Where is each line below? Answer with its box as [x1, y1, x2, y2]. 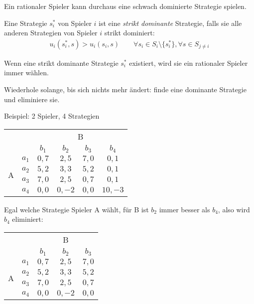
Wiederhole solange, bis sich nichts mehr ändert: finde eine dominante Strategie [4, 84, 247, 94]
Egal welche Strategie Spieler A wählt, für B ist [4, 204, 149, 214]
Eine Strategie [4, 17, 47, 28]
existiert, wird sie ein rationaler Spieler [129, 57, 248, 68]
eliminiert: [12, 214, 43, 224]
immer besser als [159, 204, 210, 214]
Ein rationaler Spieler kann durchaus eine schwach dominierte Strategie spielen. [4, 1, 247, 11]
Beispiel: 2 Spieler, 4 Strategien [4, 111, 100, 121]
